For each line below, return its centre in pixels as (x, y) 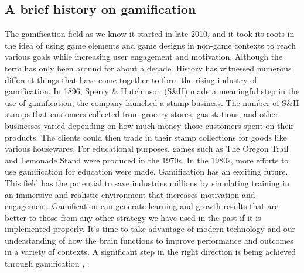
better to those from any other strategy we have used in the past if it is (133, 217)
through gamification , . (47, 263)
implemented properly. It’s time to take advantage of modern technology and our (150, 229)
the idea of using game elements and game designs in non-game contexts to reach (150, 45)
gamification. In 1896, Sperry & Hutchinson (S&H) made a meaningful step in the (152, 91)
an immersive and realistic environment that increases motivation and (130, 194)
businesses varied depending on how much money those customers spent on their (149, 125)
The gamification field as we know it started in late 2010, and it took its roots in (150, 34)
